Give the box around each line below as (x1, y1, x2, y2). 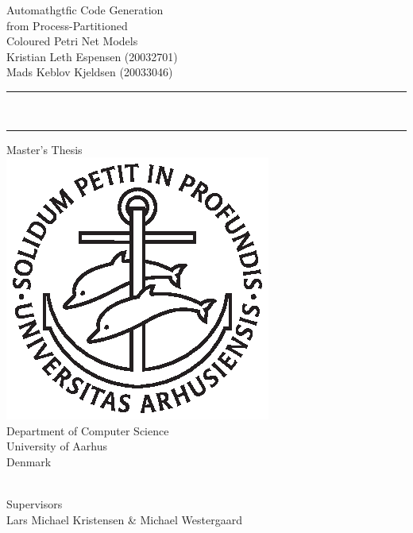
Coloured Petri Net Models (6, 33, 138, 49)
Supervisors (6, 496, 63, 512)
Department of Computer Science (6, 422, 169, 438)
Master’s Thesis (6, 141, 83, 157)
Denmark (6, 453, 52, 469)
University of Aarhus (6, 438, 108, 454)
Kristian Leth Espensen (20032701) (6, 48, 178, 64)
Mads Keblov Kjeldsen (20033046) (6, 64, 173, 80)
